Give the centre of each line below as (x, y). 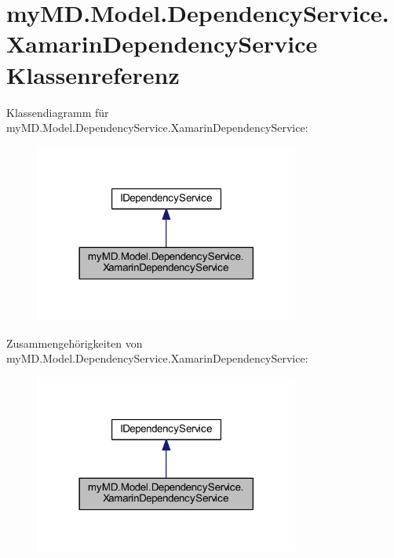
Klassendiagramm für (58, 112)
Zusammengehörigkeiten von (75, 343)
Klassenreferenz (93, 74)
